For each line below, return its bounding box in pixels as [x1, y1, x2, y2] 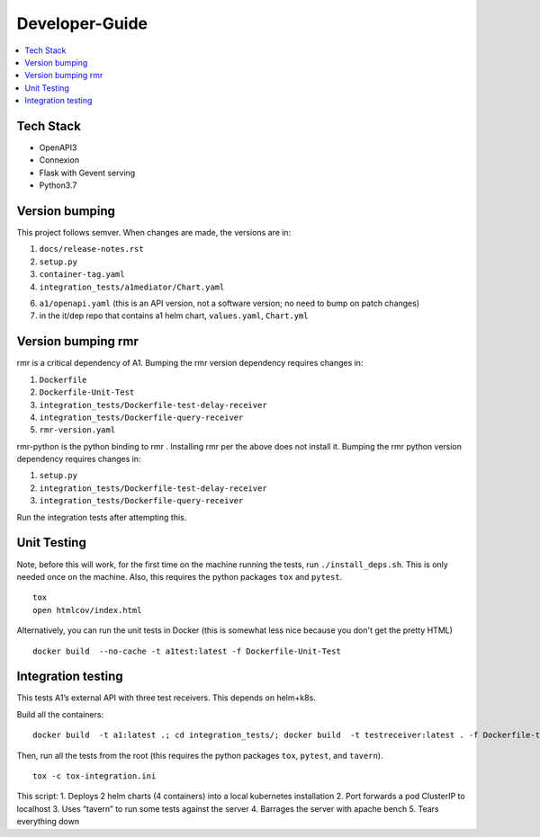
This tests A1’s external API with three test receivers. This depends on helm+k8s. [16, 692, 317, 703]
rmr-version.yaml [39, 425, 116, 435]
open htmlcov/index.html [32, 605, 142, 615]
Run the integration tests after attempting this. [16, 512, 187, 522]
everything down [16, 816, 80, 827]
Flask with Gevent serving [39, 167, 136, 178]
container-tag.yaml [39, 270, 125, 280]
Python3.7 [39, 180, 77, 191]
